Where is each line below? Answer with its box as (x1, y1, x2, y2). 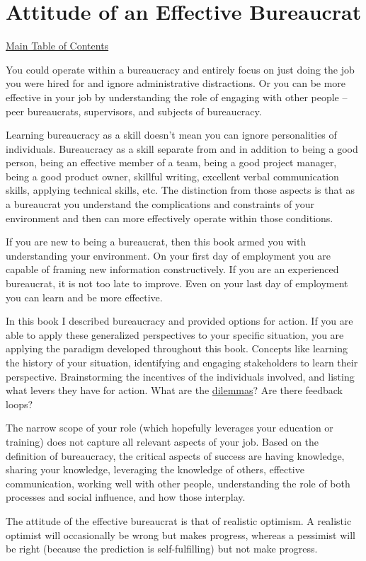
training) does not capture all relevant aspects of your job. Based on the (6, 434, 319, 449)
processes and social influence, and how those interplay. (6, 490, 246, 504)
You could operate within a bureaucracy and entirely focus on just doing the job (6, 62, 355, 76)
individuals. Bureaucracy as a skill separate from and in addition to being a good (6, 141, 358, 156)
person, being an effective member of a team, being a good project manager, (6, 155, 337, 170)
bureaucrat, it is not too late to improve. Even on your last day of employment (6, 276, 348, 291)
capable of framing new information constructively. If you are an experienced (6, 262, 339, 277)
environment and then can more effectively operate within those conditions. (6, 210, 333, 225)
